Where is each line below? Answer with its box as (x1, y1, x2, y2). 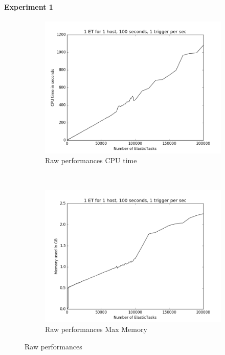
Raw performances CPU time (45, 155, 137, 166)
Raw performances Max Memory (45, 324, 147, 335)
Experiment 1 (4, 1, 53, 12)
